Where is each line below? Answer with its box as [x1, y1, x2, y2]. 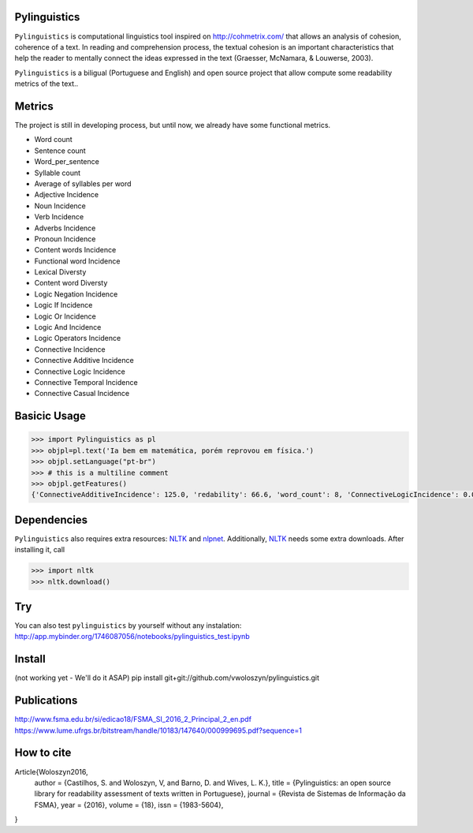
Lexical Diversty [34, 267, 87, 277]
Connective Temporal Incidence [34, 377, 138, 387]
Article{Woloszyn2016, [14, 767, 88, 776]
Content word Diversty [34, 278, 108, 288]
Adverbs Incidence [34, 223, 96, 233]
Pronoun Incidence [34, 233, 96, 244]
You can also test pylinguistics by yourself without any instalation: [14, 621, 242, 630]
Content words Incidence [34, 245, 117, 255]
